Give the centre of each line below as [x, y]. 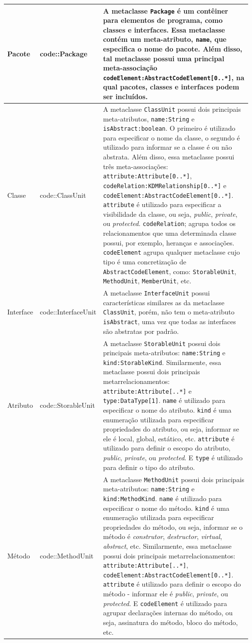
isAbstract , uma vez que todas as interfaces [169, 321]
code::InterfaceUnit [68, 312]
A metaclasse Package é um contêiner [165, 10]
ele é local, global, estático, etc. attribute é [169, 438]
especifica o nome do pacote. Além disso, [173, 49]
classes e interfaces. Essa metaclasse [164, 29]
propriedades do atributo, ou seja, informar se [171, 429]
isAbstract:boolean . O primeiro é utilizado [169, 128]
